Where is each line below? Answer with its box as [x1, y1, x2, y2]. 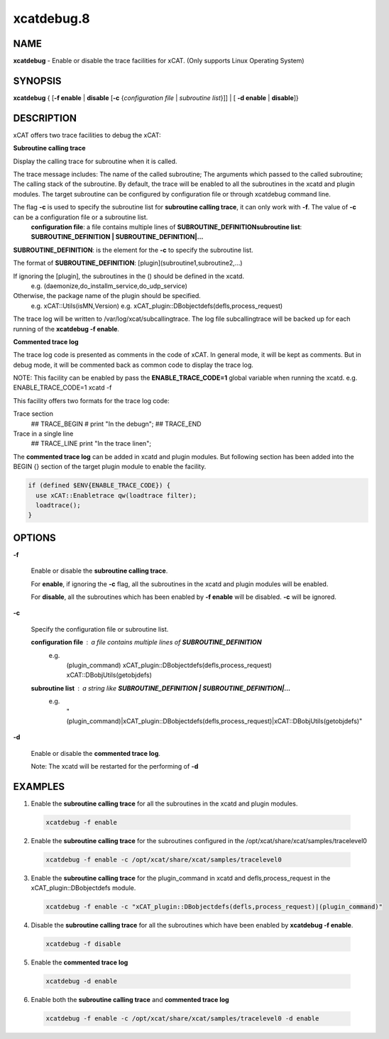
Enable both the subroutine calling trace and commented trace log [31, 996, 230, 1004]
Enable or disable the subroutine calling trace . [31, 566, 168, 575]
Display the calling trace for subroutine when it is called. [13, 157, 177, 165]
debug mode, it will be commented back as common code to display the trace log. [13, 361, 253, 369]
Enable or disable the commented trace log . [31, 749, 161, 757]
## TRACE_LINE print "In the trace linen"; [31, 439, 152, 448]
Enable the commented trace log [31, 958, 128, 967]
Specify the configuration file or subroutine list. [31, 625, 169, 633]
